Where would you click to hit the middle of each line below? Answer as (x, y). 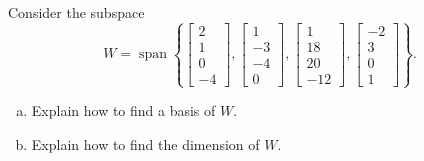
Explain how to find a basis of (123, 110)
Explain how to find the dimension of (145, 143)
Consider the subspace (76, 12)
